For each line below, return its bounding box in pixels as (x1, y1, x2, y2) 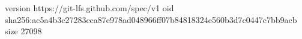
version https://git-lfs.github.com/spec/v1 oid (5, 2, 174, 14)
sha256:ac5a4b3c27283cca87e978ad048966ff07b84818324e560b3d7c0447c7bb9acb (5, 13, 297, 25)
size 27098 (5, 25, 42, 37)
